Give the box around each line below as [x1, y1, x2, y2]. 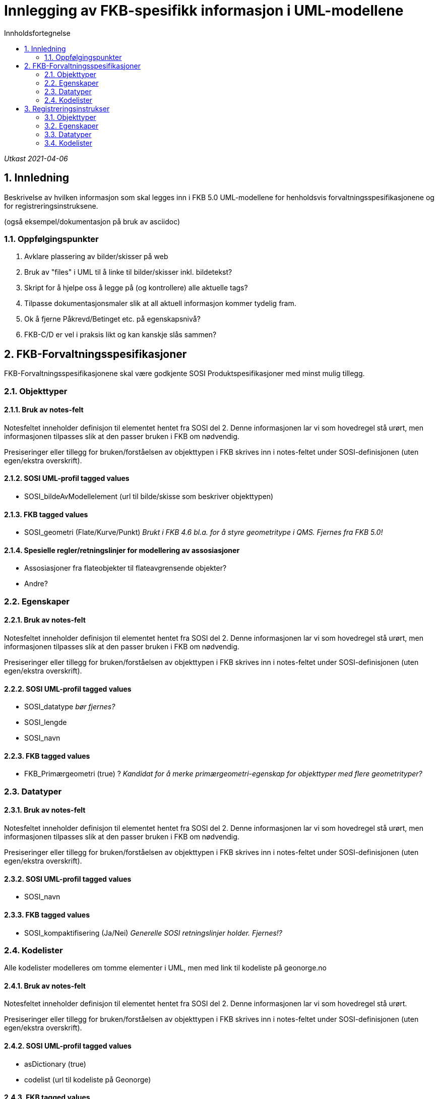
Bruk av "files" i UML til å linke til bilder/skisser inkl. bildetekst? [24, 268, 232, 277]
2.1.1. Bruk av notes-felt [4, 405, 84, 414]
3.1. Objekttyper [44, 112, 96, 121]
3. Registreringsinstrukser [24, 104, 110, 113]
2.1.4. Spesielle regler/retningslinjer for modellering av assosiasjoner [4, 545, 240, 555]
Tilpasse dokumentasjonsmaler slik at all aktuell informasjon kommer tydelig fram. [24, 299, 296, 308]
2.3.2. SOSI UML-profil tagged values [4, 874, 132, 883]
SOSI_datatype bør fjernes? [24, 702, 115, 711]
